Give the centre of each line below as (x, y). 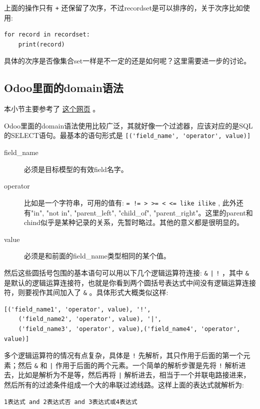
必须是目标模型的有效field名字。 (76, 169)
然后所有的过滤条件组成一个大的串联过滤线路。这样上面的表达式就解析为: (124, 385)
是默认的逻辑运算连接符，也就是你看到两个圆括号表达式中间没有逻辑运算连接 (130, 282)
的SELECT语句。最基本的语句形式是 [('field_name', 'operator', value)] (127, 135)
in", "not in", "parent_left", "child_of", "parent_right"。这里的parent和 (143, 212)
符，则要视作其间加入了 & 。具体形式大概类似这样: (86, 292)
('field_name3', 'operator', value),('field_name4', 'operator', (129, 329)
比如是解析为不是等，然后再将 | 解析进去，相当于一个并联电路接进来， (134, 375)
